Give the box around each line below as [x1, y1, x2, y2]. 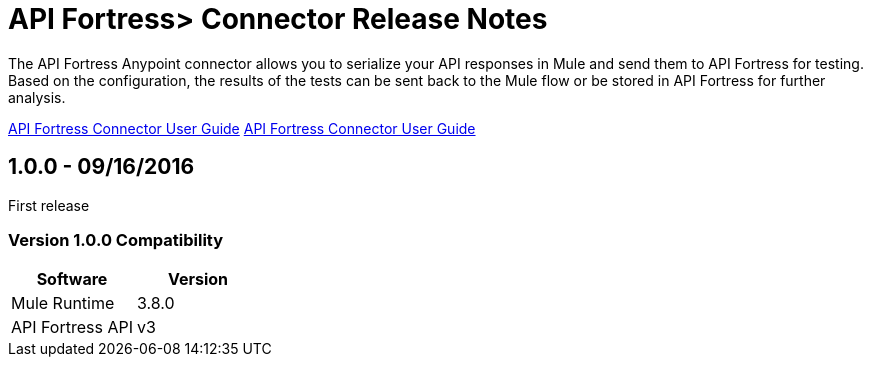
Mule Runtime [11, 293, 115, 314]
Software [36, 269, 108, 290]
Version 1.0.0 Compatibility [8, 229, 224, 250]
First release [8, 196, 90, 214]
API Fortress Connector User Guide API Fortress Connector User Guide [8, 119, 476, 137]
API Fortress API [11, 317, 133, 338]
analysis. [8, 88, 66, 106]
